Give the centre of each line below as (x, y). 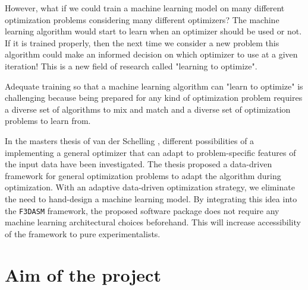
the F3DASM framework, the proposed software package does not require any (142, 210)
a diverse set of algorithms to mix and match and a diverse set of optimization (148, 109)
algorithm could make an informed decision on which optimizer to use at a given (151, 54)
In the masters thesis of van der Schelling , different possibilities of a (130, 140)
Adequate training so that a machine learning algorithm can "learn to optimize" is (154, 86)
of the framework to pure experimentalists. (83, 233)
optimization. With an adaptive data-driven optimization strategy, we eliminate (150, 187)
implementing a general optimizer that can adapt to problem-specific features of (150, 152)
